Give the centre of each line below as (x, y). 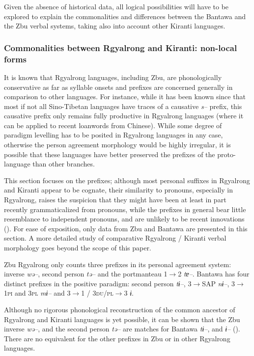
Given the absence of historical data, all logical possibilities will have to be (116, 6)
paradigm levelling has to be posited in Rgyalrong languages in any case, (113, 135)
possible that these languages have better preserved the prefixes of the (110, 154)
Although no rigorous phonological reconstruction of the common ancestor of (120, 309)
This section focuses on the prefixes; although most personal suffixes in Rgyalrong (127, 180)
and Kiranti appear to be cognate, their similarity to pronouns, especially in (118, 190)
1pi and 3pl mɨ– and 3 (37, 293)
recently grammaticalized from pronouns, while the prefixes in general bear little (125, 209)
